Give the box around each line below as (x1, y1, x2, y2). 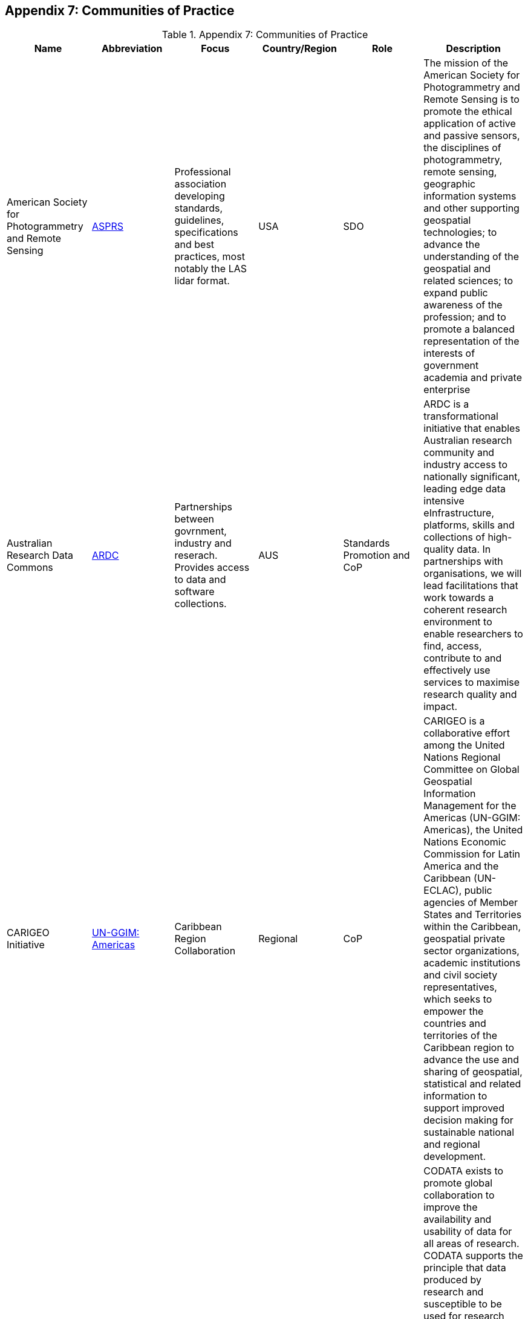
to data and (174, 573, 226, 586)
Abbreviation (101, 42, 163, 55)
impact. (423, 700, 458, 713)
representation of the (423, 335, 520, 348)
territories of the (423, 1029, 498, 1042)
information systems (423, 190, 517, 203)
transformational (423, 410, 498, 423)
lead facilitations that (423, 579, 518, 592)
